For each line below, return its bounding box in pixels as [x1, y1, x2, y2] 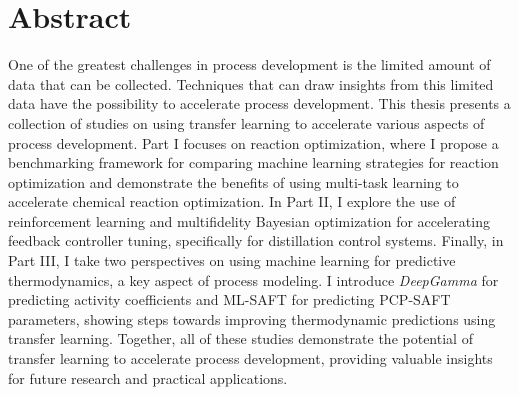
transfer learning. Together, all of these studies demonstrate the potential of [8, 328, 473, 349]
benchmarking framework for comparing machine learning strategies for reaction [8, 152, 499, 173]
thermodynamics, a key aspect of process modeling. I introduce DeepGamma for [8, 269, 499, 290]
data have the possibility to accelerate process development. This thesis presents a [8, 93, 511, 114]
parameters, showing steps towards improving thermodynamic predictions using [8, 308, 496, 329]
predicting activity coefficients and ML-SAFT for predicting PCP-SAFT [8, 289, 451, 310]
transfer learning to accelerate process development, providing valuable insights [8, 348, 493, 369]
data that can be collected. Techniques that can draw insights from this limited [8, 73, 494, 94]
